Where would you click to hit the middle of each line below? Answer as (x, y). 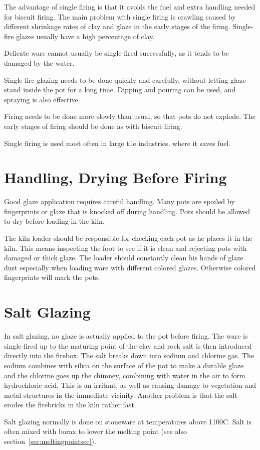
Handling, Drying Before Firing (115, 177)
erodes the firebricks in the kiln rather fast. (70, 405)
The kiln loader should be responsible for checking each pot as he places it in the (128, 238)
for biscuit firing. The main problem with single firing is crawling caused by (120, 16)
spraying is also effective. (42, 99)
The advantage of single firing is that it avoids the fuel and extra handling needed (130, 7)
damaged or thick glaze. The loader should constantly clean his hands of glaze (124, 258)
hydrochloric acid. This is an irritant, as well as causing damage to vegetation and (130, 385)
